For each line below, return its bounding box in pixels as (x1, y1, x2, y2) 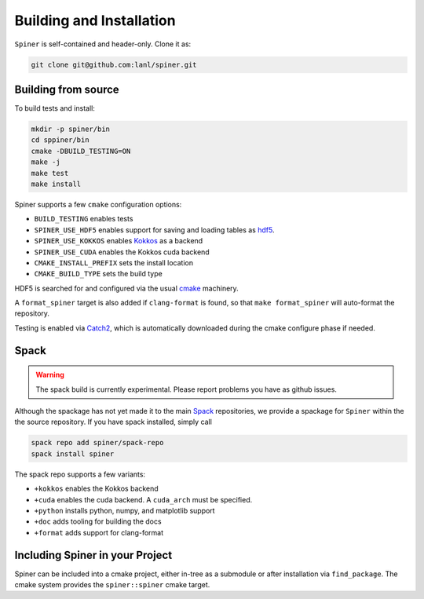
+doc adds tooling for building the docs (34, 517, 162, 526)
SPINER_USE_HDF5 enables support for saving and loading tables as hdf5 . (34, 225, 275, 235)
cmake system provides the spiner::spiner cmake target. (14, 580, 210, 590)
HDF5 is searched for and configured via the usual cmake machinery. (14, 283, 239, 293)
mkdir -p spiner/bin (31, 125, 110, 133)
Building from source (14, 82, 119, 96)
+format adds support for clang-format (34, 528, 164, 537)
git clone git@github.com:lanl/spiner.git (31, 60, 197, 69)
